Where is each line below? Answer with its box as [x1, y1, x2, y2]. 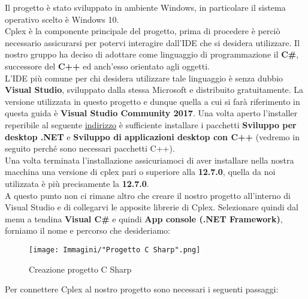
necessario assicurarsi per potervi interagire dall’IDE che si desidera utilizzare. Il [5, 36, 300, 49]
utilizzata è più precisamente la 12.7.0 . [5, 177, 149, 189]
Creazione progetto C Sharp [29, 262, 132, 275]
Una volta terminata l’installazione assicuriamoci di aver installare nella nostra [5, 153, 294, 166]
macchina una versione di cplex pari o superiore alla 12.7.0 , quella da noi [5, 165, 276, 178]
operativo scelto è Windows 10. [5, 13, 119, 25]
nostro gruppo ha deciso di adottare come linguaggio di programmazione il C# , [5, 48, 299, 61]
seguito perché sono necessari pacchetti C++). [5, 142, 175, 155]
